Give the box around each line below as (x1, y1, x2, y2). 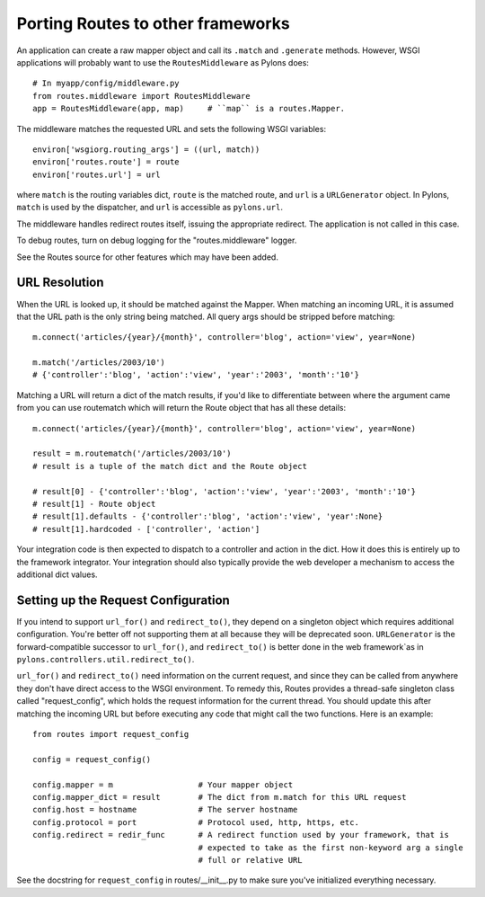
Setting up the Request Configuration (16, 592, 231, 608)
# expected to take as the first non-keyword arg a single (198, 842, 464, 853)
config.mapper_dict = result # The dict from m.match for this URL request (32, 792, 407, 802)
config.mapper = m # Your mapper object (32, 779, 294, 790)
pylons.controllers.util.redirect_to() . (16, 654, 195, 665)
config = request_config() (32, 754, 152, 764)
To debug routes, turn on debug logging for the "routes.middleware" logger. (16, 235, 297, 246)
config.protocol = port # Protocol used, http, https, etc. (32, 817, 359, 827)
